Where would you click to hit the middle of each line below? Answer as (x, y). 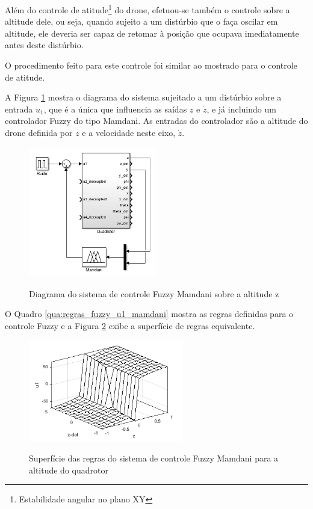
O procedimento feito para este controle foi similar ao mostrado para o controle (151, 65)
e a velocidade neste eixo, (129, 132)
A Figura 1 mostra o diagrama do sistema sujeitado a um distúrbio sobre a (143, 97)
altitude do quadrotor (69, 470)
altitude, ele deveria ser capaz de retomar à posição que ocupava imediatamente (152, 33)
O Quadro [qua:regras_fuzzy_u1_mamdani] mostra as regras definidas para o (149, 314)
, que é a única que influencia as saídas (115, 109)
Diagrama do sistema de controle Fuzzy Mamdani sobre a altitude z (154, 293)
